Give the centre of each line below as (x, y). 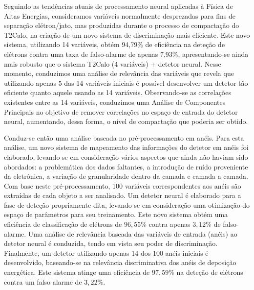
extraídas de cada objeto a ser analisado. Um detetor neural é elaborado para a (123, 195)
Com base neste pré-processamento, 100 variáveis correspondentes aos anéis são (123, 185)
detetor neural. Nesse (190, 63)
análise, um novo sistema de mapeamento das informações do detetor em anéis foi (126, 147)
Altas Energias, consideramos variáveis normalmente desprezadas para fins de (120, 15)
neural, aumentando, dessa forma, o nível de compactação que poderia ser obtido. (126, 121)
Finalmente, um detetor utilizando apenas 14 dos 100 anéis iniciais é (106, 253)
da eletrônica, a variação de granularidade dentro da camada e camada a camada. (126, 176)
